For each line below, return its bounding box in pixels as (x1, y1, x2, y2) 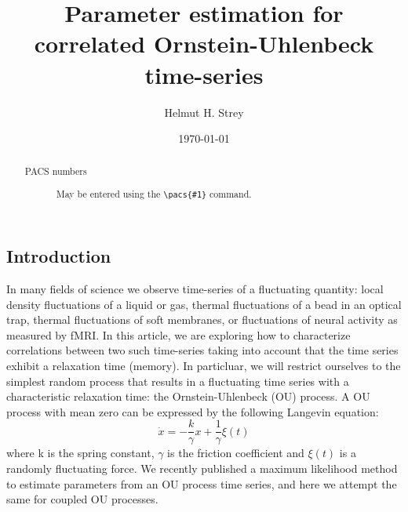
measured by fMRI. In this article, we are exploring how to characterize (6, 326, 351, 343)
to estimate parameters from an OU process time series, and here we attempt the (6, 475, 397, 492)
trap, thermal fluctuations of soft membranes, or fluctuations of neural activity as (6, 311, 398, 328)
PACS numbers (24, 165, 87, 178)
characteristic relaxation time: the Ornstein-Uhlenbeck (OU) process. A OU (6, 388, 370, 405)
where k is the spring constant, (6, 445, 155, 461)
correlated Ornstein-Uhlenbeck (34, 27, 374, 60)
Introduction (6, 244, 111, 268)
